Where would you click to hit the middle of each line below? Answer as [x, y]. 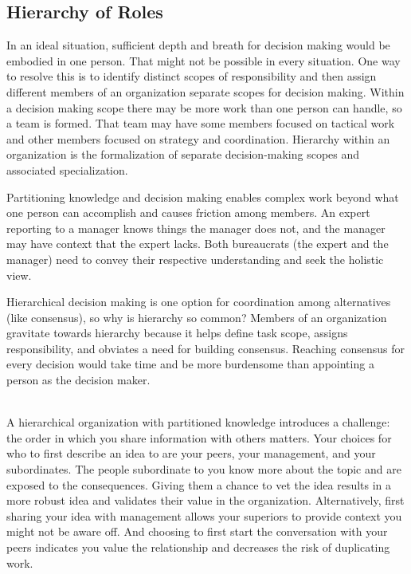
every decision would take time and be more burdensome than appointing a [190, 364]
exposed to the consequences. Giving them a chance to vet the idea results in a [199, 484]
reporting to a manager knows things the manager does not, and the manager [196, 228]
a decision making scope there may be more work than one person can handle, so [204, 107]
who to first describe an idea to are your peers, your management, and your [191, 453]
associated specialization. [67, 169]
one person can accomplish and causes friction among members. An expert [188, 212]
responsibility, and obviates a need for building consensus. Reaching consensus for [205, 348]
